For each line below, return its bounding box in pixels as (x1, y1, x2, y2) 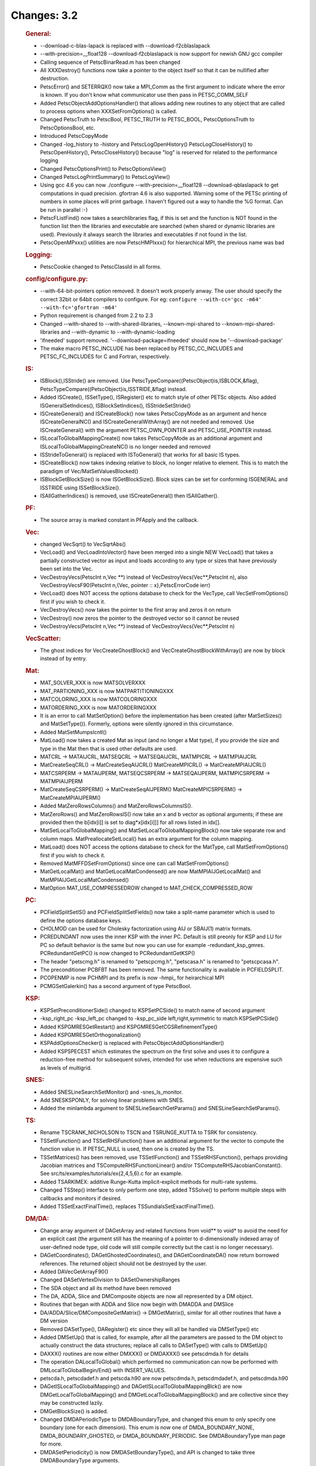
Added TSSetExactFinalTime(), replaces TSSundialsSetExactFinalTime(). (40, 1203, 215, 1210)
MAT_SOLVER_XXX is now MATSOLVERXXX (40, 679, 146, 686)
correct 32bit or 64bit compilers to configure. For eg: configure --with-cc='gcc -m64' (40, 296, 262, 303)
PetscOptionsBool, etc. (40, 124, 96, 131)
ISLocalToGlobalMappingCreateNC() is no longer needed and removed (40, 443, 211, 450)
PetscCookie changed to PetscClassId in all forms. (40, 263, 162, 270)
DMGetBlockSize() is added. (40, 1407, 108, 1414)
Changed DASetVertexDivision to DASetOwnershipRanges (40, 1276, 180, 1284)
